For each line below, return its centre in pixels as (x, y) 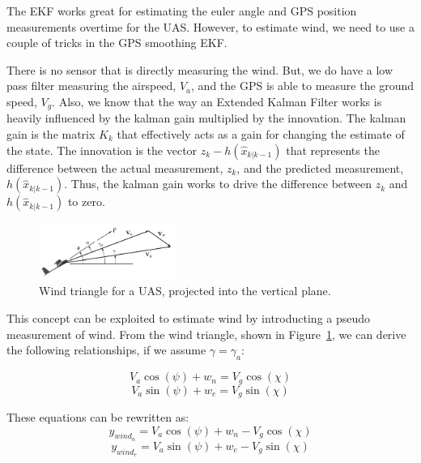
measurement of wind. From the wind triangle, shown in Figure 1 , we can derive (206, 334)
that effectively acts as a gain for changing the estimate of (261, 134)
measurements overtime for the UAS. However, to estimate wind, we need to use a (210, 26)
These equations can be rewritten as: (98, 416)
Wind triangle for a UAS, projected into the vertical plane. (185, 291)
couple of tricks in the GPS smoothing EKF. (117, 43)
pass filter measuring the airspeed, (91, 86)
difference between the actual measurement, (115, 167)
